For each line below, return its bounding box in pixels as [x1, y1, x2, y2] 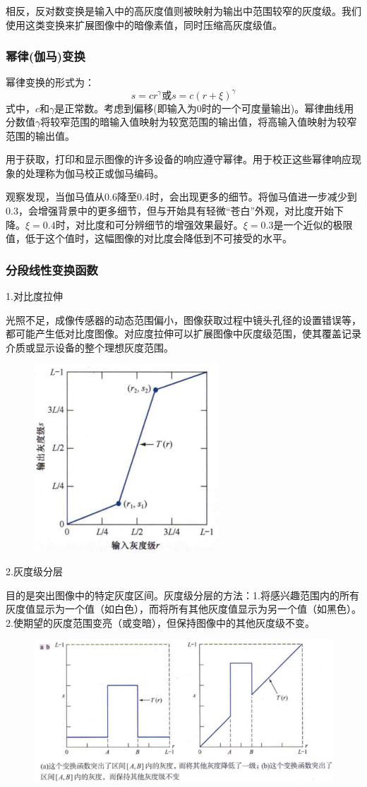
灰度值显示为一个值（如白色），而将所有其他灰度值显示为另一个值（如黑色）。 [6, 601, 361, 616]
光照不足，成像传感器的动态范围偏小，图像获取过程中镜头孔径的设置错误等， [6, 312, 361, 327]
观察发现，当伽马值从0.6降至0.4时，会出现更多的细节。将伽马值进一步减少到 [6, 189, 357, 204]
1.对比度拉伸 [6, 289, 63, 304]
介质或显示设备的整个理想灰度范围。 [6, 340, 174, 354]
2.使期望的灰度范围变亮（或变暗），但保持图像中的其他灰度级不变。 [6, 615, 315, 630]
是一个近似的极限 [273, 217, 353, 232]
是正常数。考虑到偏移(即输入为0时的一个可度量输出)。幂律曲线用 [54, 100, 354, 115]
